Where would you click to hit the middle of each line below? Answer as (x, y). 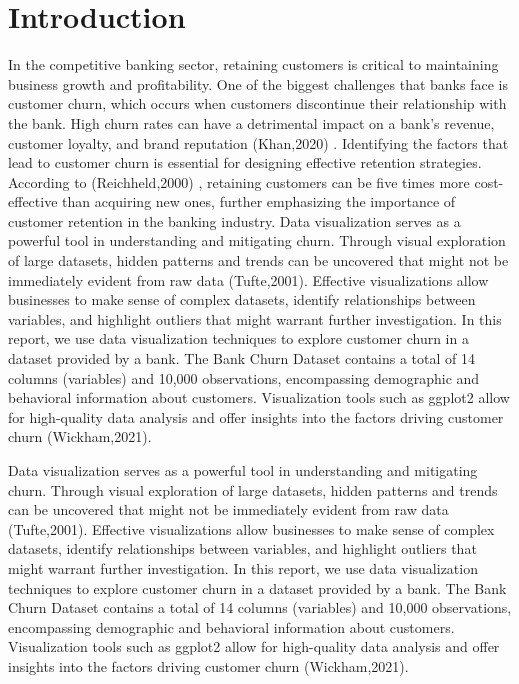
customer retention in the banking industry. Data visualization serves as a (234, 220)
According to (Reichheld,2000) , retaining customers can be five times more (239, 181)
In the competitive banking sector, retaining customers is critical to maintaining (253, 64)
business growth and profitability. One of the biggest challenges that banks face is (258, 83)
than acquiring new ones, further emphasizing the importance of (259, 201)
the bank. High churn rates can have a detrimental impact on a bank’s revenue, (251, 122)
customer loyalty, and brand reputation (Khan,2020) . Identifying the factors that (258, 142)
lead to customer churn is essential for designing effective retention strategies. (245, 162)
